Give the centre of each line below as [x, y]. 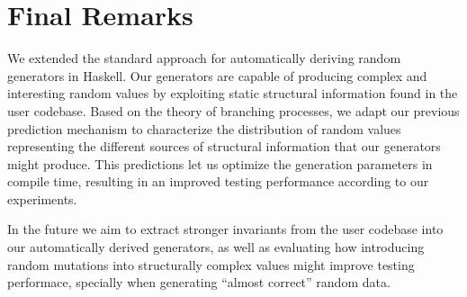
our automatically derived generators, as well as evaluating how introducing [216, 247]
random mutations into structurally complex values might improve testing [211, 264]
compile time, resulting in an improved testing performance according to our [218, 181]
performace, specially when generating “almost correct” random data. [199, 282]
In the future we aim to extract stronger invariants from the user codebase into [225, 229]
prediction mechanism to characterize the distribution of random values [204, 128]
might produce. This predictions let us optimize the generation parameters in [220, 163]
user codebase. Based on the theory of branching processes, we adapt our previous [233, 110]
